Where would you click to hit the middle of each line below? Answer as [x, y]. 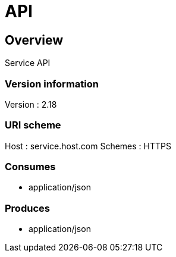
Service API [28, 63]
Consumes [30, 167]
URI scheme [33, 125]
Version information [52, 84]
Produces [27, 208]
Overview [34, 40]
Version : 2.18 [31, 104]
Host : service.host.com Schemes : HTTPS [88, 146]
